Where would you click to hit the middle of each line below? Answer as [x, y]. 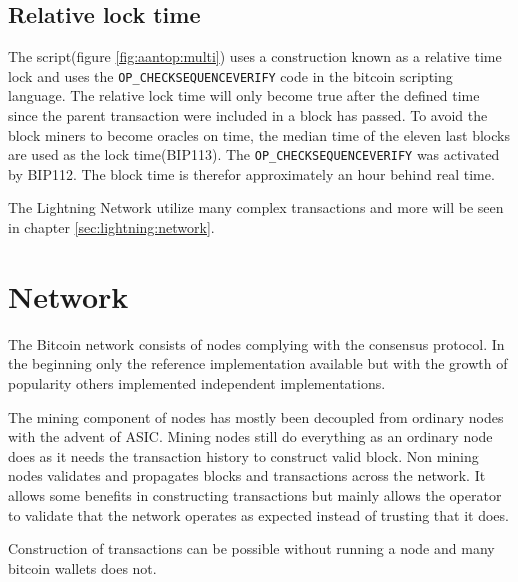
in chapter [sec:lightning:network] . [111, 227]
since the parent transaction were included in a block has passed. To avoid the [248, 115]
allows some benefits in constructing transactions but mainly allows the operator [255, 494]
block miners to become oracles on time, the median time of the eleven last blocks [259, 134]
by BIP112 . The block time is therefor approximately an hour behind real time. [251, 173]
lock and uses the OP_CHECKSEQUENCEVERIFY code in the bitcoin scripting [230, 75]
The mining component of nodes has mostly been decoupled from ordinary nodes [256, 416]
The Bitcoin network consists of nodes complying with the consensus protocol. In [256, 343]
